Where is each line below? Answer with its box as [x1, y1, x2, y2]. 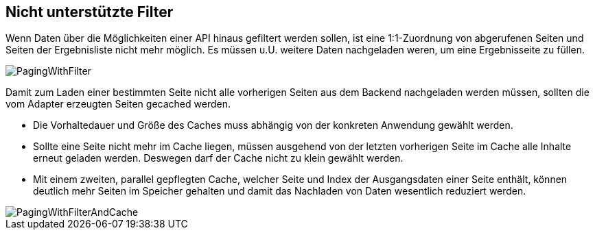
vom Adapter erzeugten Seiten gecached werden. [5, 98, 231, 110]
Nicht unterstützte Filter [5, 3, 174, 21]
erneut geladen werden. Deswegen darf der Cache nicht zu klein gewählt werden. [33, 152, 404, 164]
